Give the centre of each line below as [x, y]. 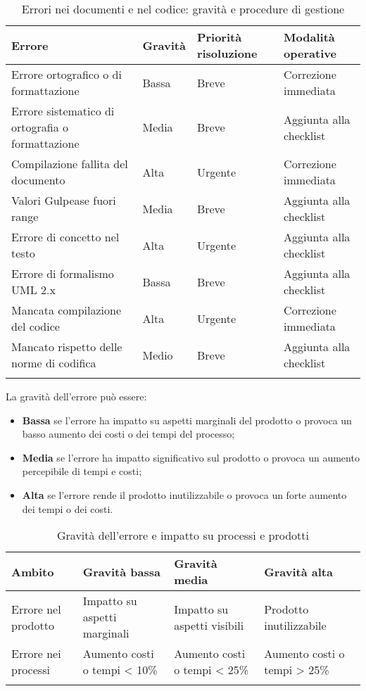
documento [38, 180]
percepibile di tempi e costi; [82, 471]
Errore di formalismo [63, 273]
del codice [36, 326]
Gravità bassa [121, 571]
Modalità [309, 37]
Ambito [33, 571]
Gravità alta [298, 571]
